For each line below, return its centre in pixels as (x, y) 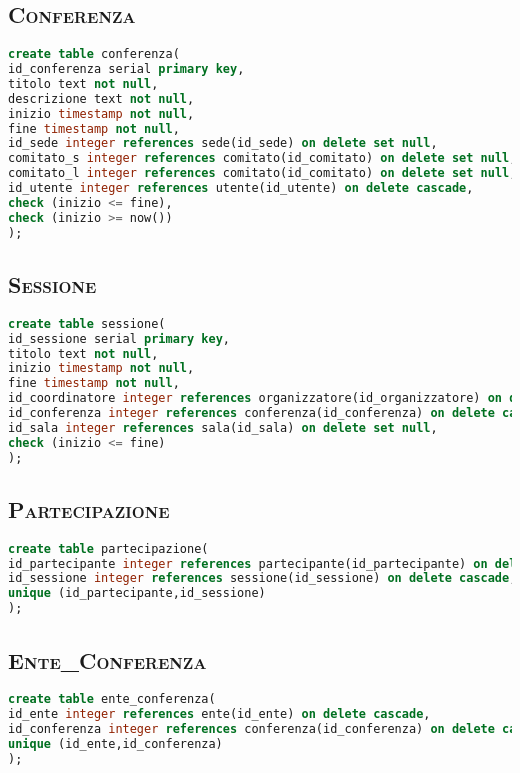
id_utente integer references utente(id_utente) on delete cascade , (241, 188)
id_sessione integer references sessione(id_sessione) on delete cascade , (262, 578)
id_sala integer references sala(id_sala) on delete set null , (223, 427)
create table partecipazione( (108, 548)
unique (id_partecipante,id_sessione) (137, 593)
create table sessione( (87, 323)
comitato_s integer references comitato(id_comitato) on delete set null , (262, 158)
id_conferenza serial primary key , (126, 69)
